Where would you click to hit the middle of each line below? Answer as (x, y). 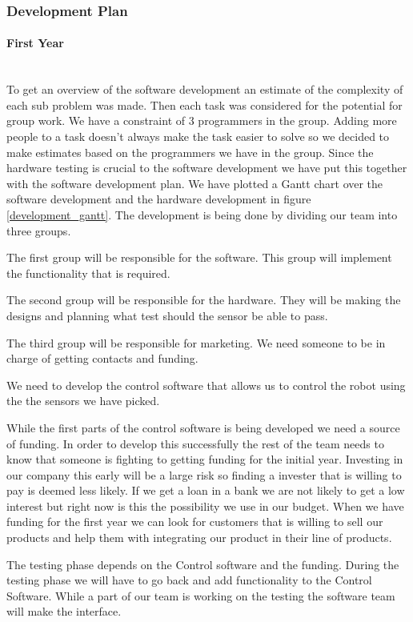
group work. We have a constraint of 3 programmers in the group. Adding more (202, 120)
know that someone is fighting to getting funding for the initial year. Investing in (205, 459)
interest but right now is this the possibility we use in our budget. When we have (205, 506)
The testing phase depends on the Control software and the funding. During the (203, 564)
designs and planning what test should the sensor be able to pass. (167, 315)
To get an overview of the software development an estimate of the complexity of (205, 89)
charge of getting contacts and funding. (102, 358)
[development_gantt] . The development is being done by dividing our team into (202, 214)
